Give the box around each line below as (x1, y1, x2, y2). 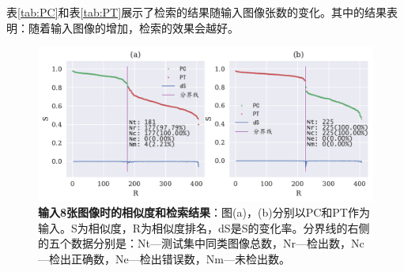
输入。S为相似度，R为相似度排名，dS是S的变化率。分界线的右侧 (38, 219, 370, 236)
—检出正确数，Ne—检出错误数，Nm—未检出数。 (38, 251, 290, 266)
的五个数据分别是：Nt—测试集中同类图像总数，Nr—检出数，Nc (38, 235, 364, 251)
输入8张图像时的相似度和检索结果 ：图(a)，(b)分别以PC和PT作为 (38, 204, 370, 221)
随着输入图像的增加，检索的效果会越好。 (28, 19, 239, 36)
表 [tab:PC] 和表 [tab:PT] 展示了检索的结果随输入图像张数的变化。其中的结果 (6, 4, 387, 20)
